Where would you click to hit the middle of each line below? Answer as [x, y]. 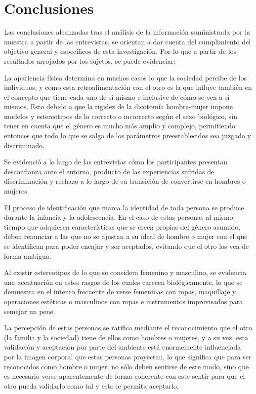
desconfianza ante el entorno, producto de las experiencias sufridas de [109, 171]
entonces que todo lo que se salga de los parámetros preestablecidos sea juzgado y [128, 136]
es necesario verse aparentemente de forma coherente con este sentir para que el [125, 376]
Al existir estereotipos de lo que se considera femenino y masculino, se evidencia [125, 272]
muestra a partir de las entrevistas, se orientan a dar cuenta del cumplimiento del [128, 41]
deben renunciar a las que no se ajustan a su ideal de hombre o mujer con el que [126, 236]
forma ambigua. [28, 256]
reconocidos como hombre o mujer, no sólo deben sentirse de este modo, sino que [127, 366]
